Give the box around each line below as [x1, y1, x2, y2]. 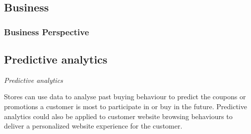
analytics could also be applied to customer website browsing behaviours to [4, 111, 233, 121]
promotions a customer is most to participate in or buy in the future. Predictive [4, 101, 247, 112]
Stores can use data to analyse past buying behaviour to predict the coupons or [4, 91, 246, 102]
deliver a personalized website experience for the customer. [4, 121, 183, 131]
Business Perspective [4, 25, 89, 38]
